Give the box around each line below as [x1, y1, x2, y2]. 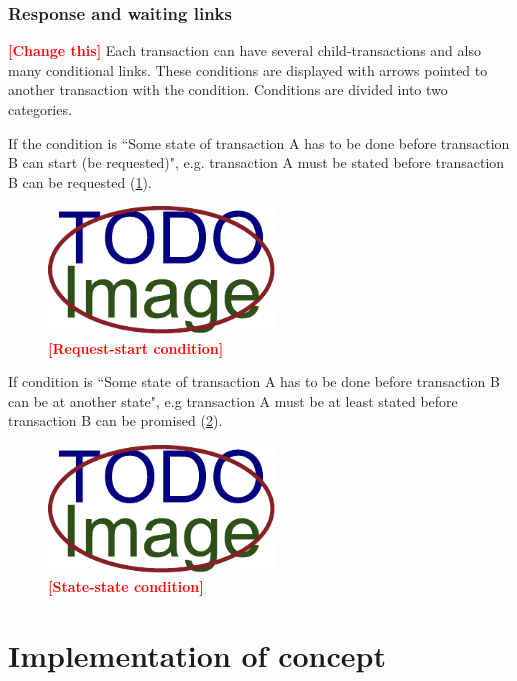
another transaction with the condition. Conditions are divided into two [8, 79, 448, 100]
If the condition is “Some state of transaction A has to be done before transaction [8, 132, 510, 153]
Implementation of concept [8, 635, 386, 676]
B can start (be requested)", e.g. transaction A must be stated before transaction [8, 152, 505, 173]
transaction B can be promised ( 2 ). [8, 410, 223, 431]
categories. [8, 99, 72, 119]
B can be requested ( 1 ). [8, 171, 152, 192]
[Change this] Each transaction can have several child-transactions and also [8, 40, 481, 61]
